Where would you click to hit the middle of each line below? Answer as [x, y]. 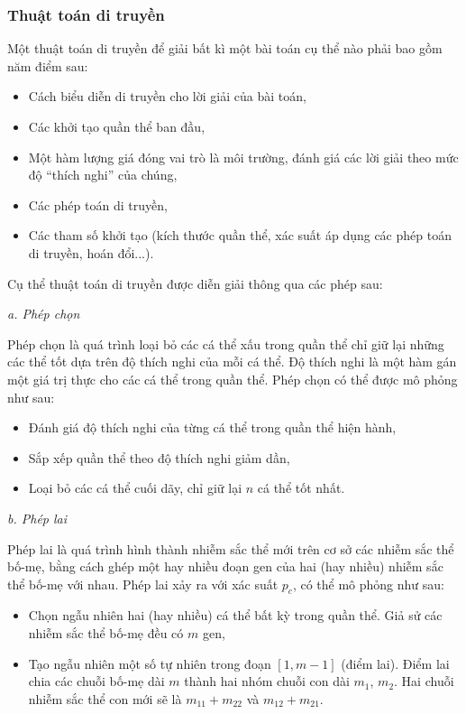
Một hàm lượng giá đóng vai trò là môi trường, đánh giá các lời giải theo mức [243, 157]
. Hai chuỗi [424, 681]
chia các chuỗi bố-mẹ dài [96, 681]
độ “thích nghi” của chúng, [103, 175]
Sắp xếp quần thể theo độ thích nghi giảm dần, [159, 457]
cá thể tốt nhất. [301, 488]
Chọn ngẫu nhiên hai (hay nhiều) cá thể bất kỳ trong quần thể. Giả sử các [235, 615]
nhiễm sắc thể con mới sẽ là [105, 698]
